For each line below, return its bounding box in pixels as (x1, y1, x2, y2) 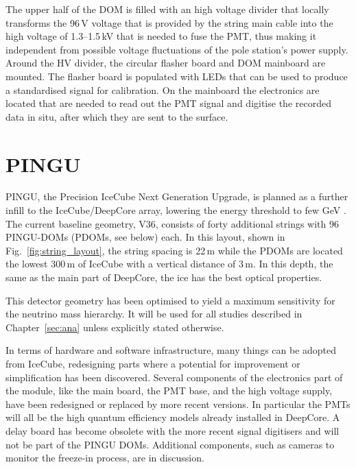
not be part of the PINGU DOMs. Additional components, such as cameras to (5, 437, 335, 451)
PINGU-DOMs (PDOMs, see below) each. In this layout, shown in (5, 230, 285, 244)
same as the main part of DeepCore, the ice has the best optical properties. (5, 270, 322, 285)
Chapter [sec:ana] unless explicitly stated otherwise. (5, 320, 224, 334)
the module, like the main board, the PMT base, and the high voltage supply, (5, 383, 333, 398)
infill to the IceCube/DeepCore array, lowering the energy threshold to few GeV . (5, 203, 346, 217)
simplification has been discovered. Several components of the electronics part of (5, 370, 343, 384)
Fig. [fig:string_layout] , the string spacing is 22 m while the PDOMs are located (5, 243, 343, 257)
